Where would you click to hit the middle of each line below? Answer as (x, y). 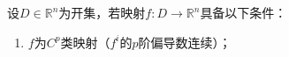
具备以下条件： (243, 12)
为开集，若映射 (102, 12)
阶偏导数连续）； (185, 42)
